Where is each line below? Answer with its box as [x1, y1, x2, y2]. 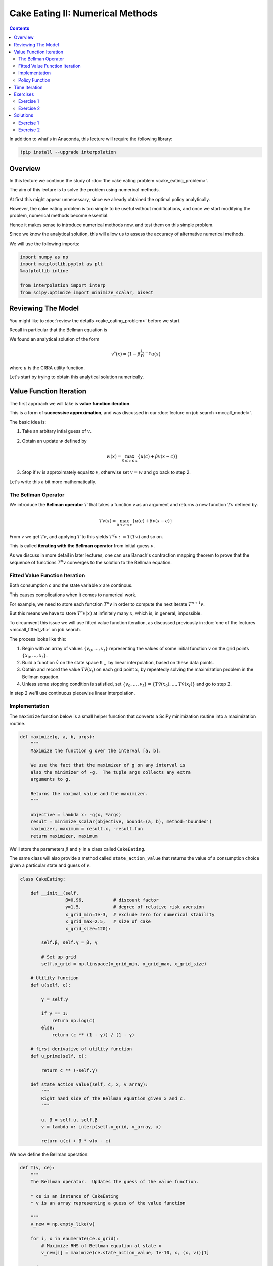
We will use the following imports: [9, 241, 80, 247]
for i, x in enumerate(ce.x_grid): [30, 1236, 119, 1242]
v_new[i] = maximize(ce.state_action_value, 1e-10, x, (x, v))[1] [41, 1250, 210, 1255]
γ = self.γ [41, 997, 68, 1002]
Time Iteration [14, 84, 43, 90]
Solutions [14, 112, 34, 118]
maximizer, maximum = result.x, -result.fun [30, 826, 143, 832]
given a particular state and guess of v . [9, 862, 91, 868]
